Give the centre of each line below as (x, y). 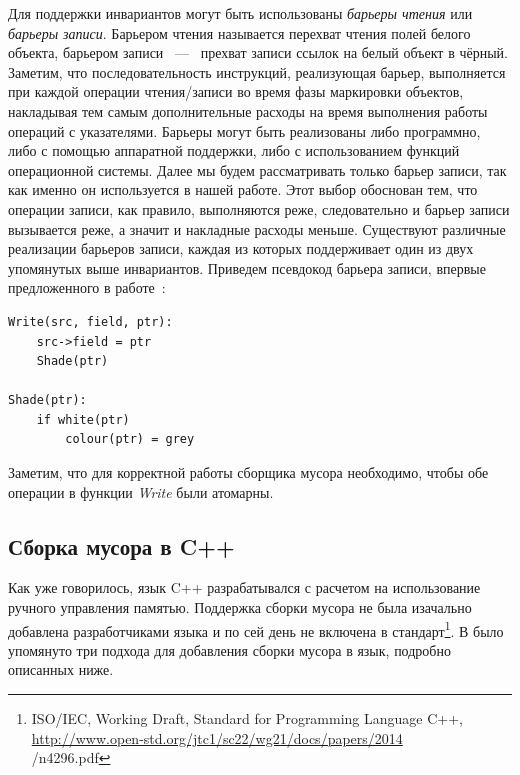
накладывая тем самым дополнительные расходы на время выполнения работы (248, 110)
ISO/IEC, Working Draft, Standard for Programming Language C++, (247, 718)
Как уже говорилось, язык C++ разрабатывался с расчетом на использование (244, 587)
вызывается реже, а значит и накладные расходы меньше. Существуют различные (257, 228)
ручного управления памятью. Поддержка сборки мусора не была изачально (240, 607)
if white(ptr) (83, 419)
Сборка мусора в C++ (121, 545)
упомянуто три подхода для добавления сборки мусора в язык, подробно (229, 649)
